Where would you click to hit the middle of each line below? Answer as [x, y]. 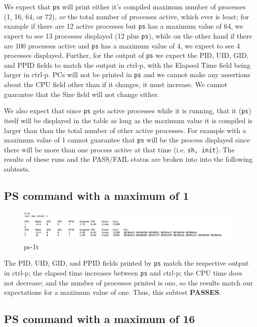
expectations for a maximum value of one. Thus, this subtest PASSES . [113, 292]
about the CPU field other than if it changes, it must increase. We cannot [116, 84]
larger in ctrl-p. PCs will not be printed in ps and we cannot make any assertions [127, 74]
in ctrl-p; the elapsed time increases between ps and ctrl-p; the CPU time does [123, 273]
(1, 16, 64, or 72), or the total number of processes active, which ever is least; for [127, 16]
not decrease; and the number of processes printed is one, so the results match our [128, 282]
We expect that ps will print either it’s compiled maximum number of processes [125, 6]
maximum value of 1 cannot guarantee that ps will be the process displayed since [127, 140]
